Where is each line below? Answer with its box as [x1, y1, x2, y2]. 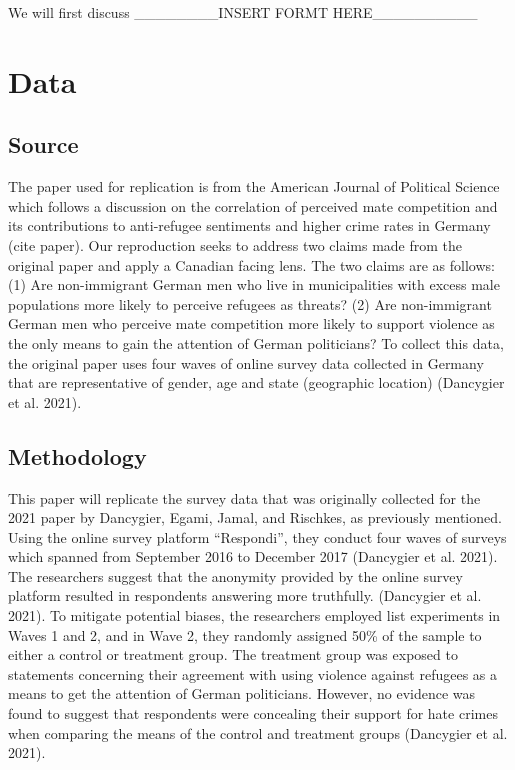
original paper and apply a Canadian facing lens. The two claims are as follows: [8, 254, 495, 275]
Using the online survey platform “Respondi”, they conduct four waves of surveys [8, 526, 507, 547]
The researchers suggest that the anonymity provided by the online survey [8, 565, 463, 586]
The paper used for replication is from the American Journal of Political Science [8, 176, 500, 197]
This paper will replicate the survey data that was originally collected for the [8, 487, 481, 508]
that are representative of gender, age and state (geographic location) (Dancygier [8, 372, 505, 393]
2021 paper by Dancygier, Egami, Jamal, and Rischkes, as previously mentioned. [8, 507, 502, 528]
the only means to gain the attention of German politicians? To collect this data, [8, 332, 504, 353]
